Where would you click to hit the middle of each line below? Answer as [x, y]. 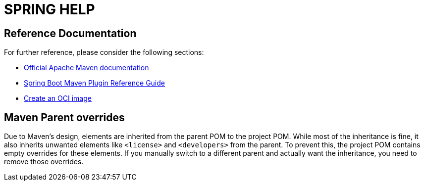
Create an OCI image [58, 98]
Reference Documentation [70, 33]
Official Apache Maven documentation [86, 68]
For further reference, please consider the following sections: [104, 52]
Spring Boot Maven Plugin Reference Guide [94, 83]
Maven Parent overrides [64, 117]
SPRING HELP [50, 9]
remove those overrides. [44, 162]
